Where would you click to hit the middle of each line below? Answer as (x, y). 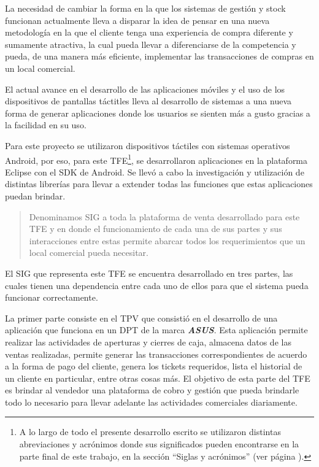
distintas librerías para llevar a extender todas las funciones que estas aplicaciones (159, 184)
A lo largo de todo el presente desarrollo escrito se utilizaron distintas (150, 432)
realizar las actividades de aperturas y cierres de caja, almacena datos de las (148, 342)
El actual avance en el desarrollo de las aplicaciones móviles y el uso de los (145, 89)
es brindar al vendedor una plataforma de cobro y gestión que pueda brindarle (152, 390)
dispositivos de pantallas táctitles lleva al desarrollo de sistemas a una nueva (148, 101)
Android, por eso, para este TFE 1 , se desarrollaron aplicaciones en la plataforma (156, 159)
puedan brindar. (35, 195)
